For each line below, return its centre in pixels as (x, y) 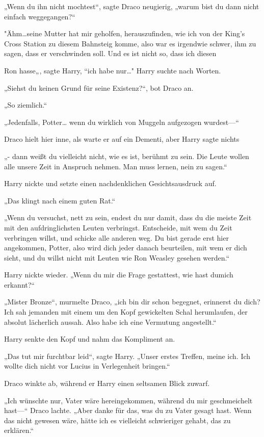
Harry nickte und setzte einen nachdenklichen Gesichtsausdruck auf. (110, 183)
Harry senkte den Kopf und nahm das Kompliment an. (90, 339)
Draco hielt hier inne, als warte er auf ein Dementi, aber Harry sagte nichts (122, 139)
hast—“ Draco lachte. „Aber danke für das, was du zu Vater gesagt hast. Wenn (128, 410)
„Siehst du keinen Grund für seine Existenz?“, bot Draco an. (99, 87)
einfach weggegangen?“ (40, 16)
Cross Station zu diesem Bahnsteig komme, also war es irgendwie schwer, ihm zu (130, 43)
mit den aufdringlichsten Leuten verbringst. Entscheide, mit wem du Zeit (118, 227)
